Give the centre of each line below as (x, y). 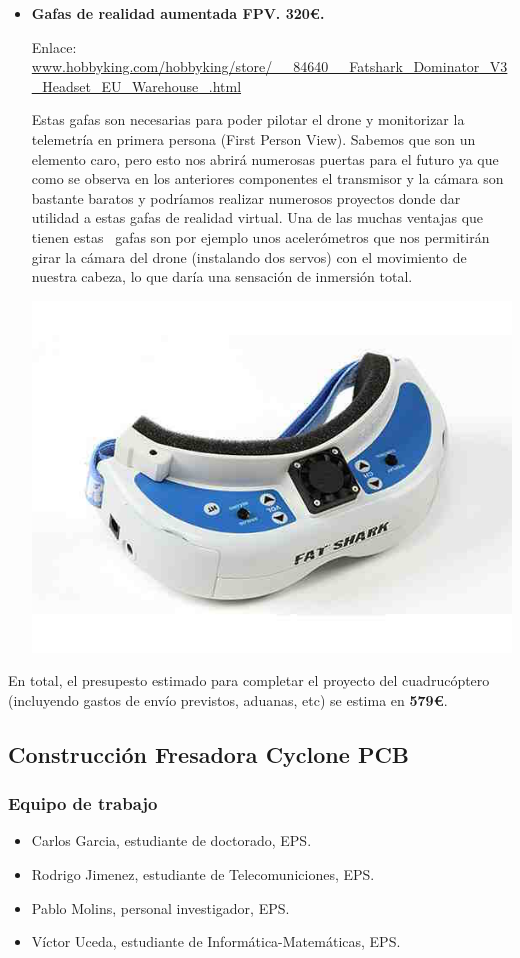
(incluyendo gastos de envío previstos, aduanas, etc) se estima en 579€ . (228, 699)
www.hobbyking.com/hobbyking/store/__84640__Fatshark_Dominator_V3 (269, 66)
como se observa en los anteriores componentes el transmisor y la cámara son (267, 178)
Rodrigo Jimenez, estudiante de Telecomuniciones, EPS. (203, 873)
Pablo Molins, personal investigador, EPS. (160, 907)
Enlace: (54, 46)
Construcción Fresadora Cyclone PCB (209, 753)
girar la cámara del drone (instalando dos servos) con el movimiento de (249, 256)
